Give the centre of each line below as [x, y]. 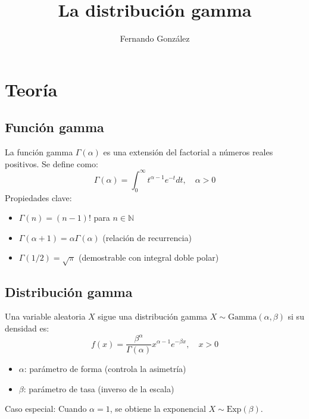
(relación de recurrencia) [147, 237]
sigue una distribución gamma [153, 316]
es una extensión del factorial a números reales [188, 152]
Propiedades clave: [38, 197]
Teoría [31, 89]
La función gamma [39, 152]
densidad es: [27, 328]
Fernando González [155, 38]
